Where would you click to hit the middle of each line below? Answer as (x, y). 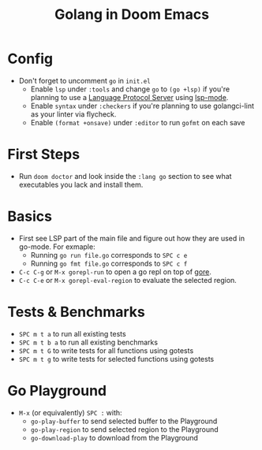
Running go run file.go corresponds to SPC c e (109, 255)
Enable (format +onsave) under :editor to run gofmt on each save (138, 122)
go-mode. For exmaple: (57, 247)
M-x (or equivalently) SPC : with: (71, 412)
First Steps (44, 154)
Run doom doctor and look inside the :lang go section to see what (125, 176)
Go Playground (57, 390)
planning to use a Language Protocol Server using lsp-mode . (129, 97)
